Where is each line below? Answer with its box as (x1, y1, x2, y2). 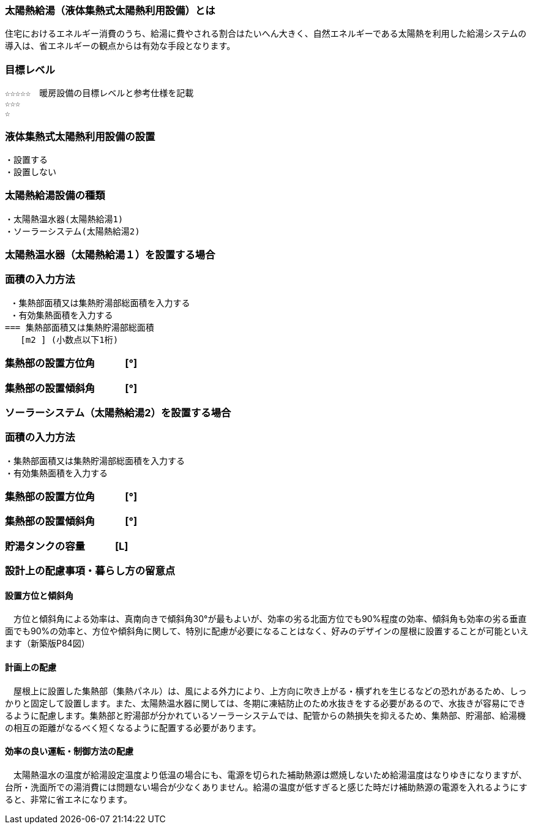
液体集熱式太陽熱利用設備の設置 (5, 130, 155, 143)
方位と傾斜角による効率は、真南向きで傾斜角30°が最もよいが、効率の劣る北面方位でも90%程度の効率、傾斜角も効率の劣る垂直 (13, 613, 527, 625)
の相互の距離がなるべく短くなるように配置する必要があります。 (5, 722, 261, 733)
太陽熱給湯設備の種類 (5, 189, 105, 202)
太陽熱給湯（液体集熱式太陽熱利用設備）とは (5, 4, 215, 17)
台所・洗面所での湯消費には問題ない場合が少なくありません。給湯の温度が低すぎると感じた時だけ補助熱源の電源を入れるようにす (5, 781, 527, 792)
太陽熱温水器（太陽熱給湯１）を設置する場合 (5, 249, 215, 261)
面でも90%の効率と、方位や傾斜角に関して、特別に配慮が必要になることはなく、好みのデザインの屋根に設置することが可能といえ (5, 626, 529, 637)
